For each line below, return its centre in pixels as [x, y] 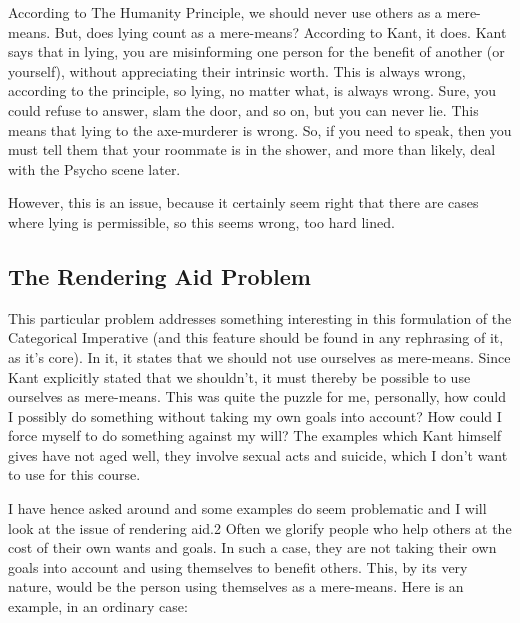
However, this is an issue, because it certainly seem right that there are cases [243, 202]
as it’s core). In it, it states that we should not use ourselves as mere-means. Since [259, 356]
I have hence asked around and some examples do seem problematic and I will [247, 508]
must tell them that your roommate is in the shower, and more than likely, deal [252, 149]
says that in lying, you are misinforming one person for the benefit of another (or [256, 51]
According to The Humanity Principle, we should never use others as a [225, 12]
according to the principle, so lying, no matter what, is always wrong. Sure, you [252, 90]
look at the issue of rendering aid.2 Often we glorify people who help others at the [260, 527]
